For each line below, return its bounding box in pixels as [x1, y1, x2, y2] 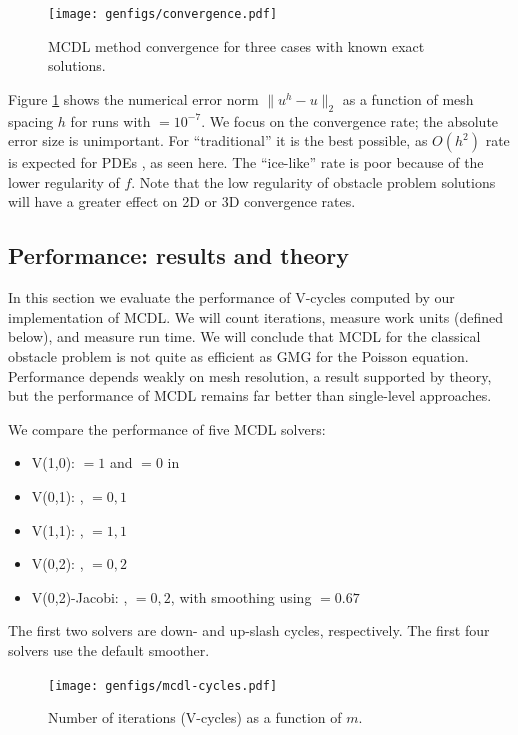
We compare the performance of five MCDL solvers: [8, 418, 326, 439]
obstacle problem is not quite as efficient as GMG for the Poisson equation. [8, 346, 469, 366]
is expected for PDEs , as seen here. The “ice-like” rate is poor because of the [8, 152, 484, 173]
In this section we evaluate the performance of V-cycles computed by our [8, 287, 455, 308]
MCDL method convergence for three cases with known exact [48, 35, 425, 56]
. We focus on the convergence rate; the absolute [201, 110, 499, 131]
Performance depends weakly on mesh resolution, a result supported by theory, [8, 365, 492, 386]
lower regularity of [8, 171, 120, 192]
